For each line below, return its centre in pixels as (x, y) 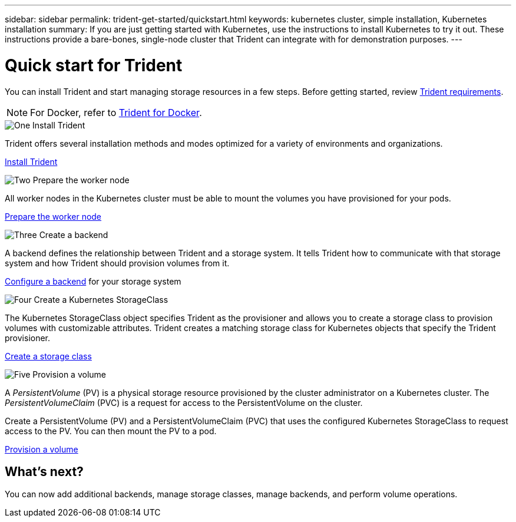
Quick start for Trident (94, 65)
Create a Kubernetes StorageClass (101, 299)
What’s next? (44, 471)
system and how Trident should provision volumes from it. (117, 263)
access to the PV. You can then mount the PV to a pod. (111, 431)
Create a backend (74, 234)
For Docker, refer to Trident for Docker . (116, 112)
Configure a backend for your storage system (93, 281)
